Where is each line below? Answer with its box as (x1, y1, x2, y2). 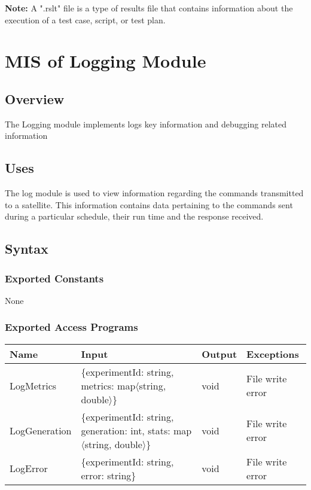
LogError (10, 461, 48, 476)
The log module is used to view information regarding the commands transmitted (5, 187, 304, 199)
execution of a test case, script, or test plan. (5, 13, 166, 26)
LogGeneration (10, 423, 72, 437)
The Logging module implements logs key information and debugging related (5, 117, 287, 130)
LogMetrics (10, 378, 57, 392)
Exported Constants (5, 270, 104, 285)
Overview (5, 89, 65, 108)
